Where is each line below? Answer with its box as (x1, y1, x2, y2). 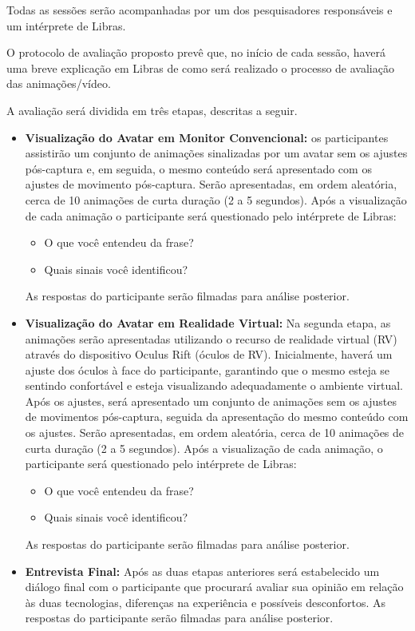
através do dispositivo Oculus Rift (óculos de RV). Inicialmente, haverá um (25, 346, 393, 363)
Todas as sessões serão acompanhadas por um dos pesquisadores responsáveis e (6, 2, 393, 18)
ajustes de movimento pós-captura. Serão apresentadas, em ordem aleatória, (25, 176, 397, 192)
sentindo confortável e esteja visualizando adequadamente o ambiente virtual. (25, 377, 403, 394)
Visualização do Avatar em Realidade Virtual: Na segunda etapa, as (25, 314, 391, 331)
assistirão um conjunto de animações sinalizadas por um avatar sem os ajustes (25, 145, 408, 161)
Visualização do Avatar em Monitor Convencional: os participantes (25, 129, 389, 145)
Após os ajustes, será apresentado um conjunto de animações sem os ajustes (25, 392, 397, 409)
